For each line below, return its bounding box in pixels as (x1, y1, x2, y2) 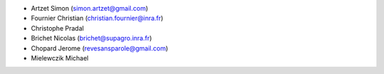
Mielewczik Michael (31, 53, 89, 62)
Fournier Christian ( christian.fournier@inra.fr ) (31, 14, 164, 23)
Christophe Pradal (31, 23, 85, 32)
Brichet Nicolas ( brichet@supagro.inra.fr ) (31, 34, 152, 43)
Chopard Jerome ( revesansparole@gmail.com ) (31, 43, 169, 53)
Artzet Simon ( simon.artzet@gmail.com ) (31, 4, 149, 12)
